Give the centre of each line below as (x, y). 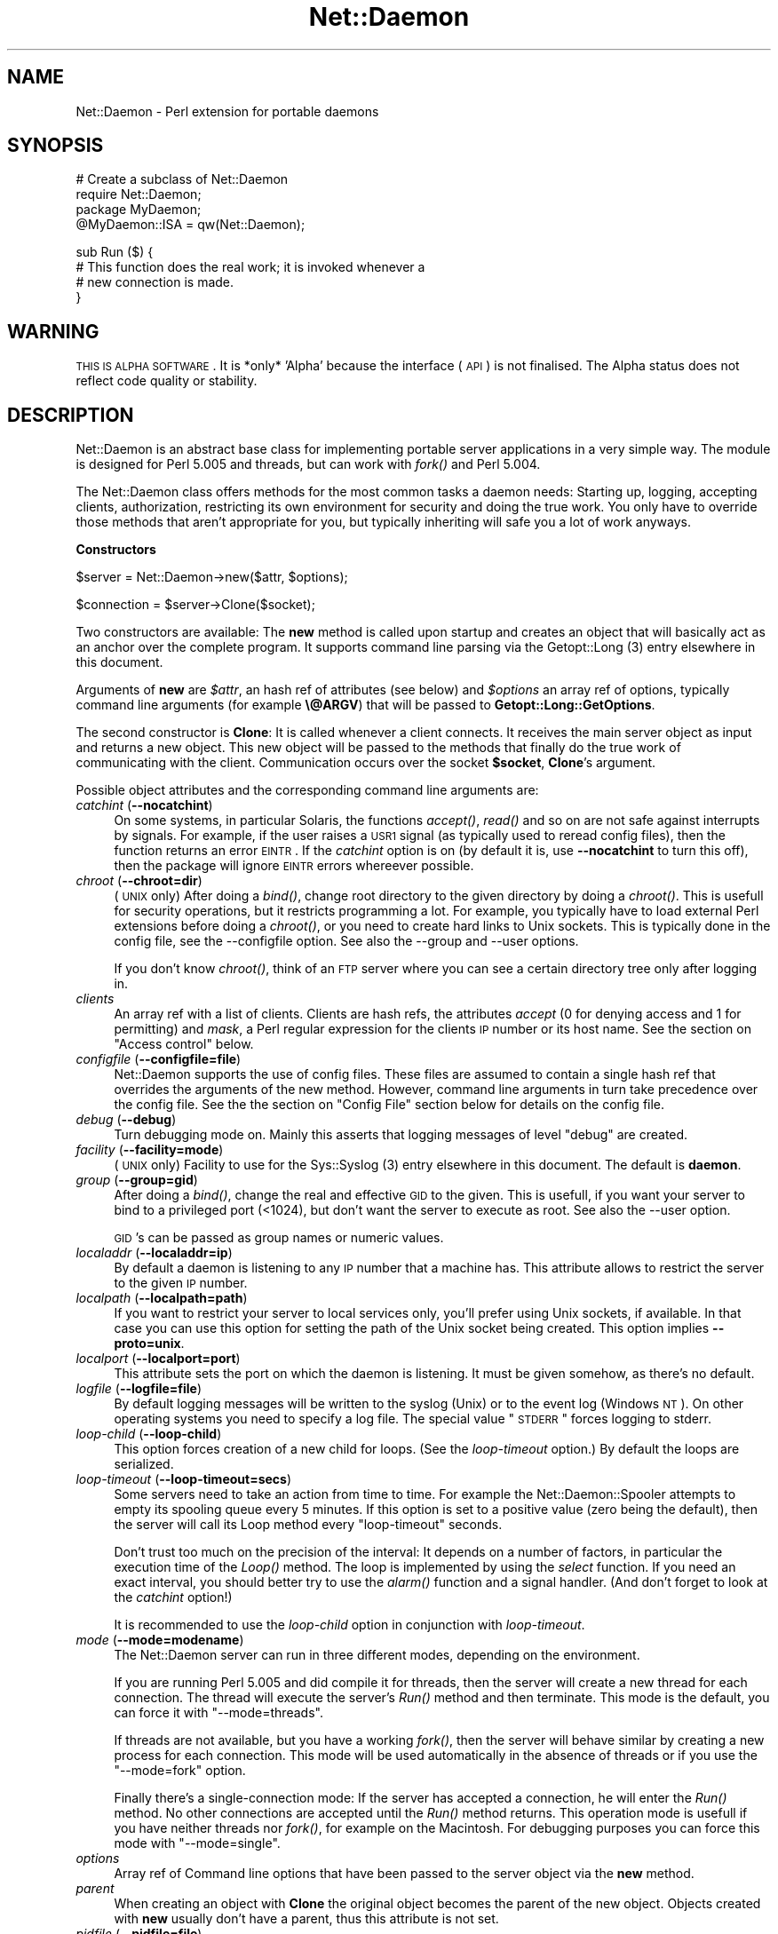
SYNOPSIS (56, 146)
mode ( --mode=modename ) (160, 1640)
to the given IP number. (181, 1283)
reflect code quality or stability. (167, 381)
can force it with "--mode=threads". (218, 1713)
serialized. (144, 1464)
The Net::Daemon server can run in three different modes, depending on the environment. (377, 1655)
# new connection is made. (155, 282)
